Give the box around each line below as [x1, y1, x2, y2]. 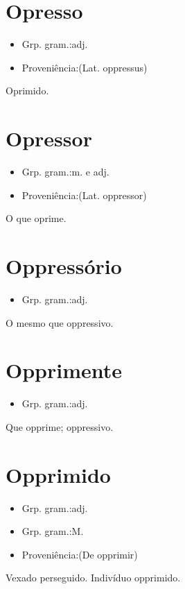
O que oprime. [6, 211, 67, 225]
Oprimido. [6, 83, 49, 98]
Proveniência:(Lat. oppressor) [21, 187, 147, 202]
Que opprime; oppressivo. [6, 419, 114, 434]
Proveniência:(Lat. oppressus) [21, 60, 148, 74]
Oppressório [6, 252, 122, 280]
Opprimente [6, 356, 123, 384]
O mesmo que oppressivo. [6, 315, 114, 330]
